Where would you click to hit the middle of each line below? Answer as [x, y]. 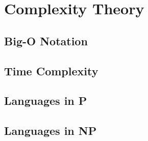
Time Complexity [51, 70]
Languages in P [46, 101]
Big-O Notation [46, 40]
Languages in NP [51, 131]
